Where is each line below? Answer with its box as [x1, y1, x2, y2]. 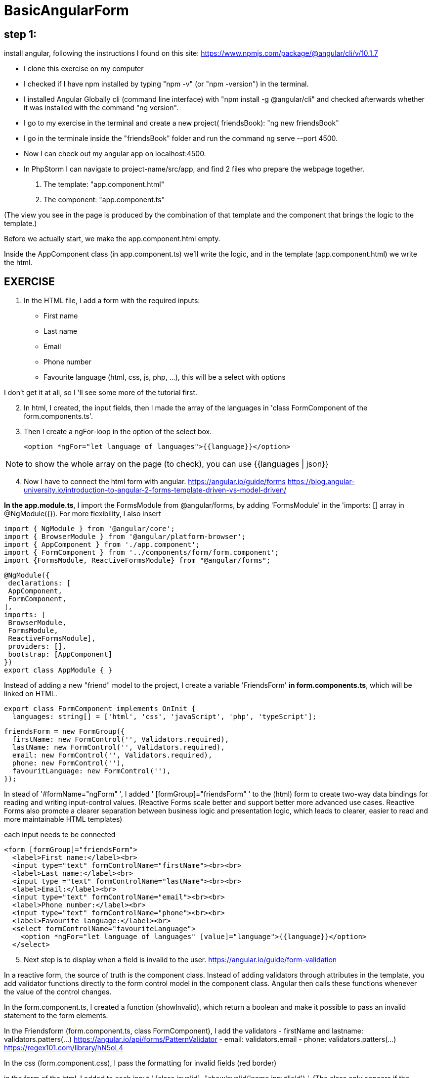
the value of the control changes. [4, 988, 112, 996]
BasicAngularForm [4, 2, 129, 19]
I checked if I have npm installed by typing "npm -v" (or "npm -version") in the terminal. [24, 80, 309, 89]
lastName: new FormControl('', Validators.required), [12, 743, 225, 752]
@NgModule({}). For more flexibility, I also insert [4, 509, 161, 518]
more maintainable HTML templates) [4, 815, 123, 824]
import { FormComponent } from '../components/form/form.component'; [4, 548, 279, 557]
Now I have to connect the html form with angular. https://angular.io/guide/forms [24, 477, 286, 486]
